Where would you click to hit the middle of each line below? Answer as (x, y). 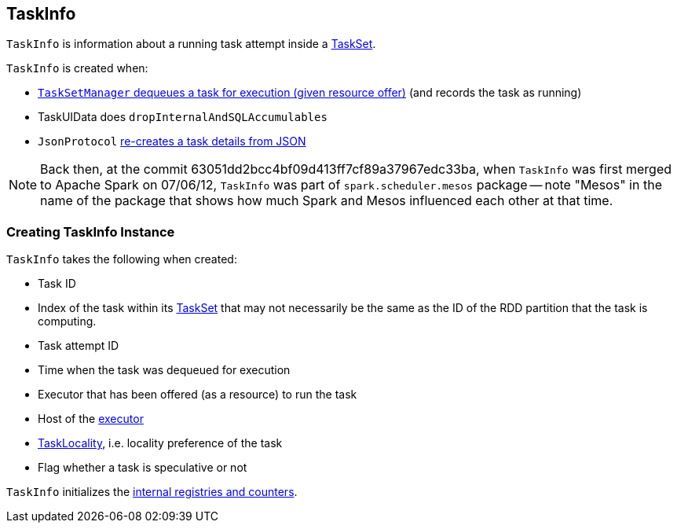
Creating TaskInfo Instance (91, 231)
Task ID (57, 284)
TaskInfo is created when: (77, 68)
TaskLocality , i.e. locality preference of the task (160, 443)
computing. (67, 321)
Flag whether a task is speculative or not (143, 468)
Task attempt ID (79, 346)
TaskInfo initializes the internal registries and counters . (152, 492)
